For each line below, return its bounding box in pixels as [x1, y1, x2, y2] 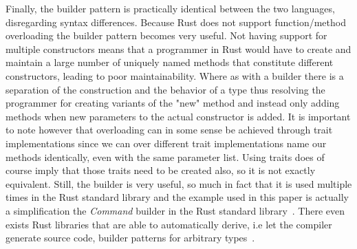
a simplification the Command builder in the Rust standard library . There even [6, 203, 345, 217]
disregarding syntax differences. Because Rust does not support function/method [6, 14, 346, 29]
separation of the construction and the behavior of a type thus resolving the [6, 82, 325, 96]
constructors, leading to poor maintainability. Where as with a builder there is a [6, 68, 344, 83]
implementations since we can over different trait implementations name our [6, 136, 327, 150]
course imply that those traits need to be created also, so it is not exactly [6, 163, 316, 177]
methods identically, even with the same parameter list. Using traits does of [6, 149, 325, 164]
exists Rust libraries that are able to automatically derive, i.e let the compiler [6, 217, 332, 231]
